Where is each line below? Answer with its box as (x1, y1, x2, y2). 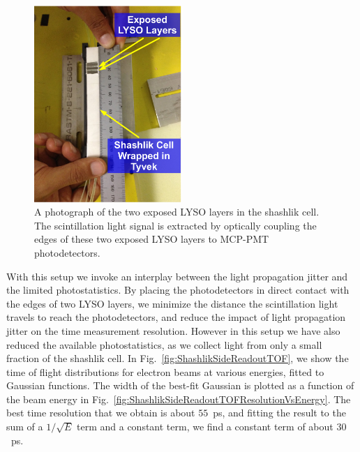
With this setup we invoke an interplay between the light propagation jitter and (6, 269, 348, 283)
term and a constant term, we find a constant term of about (77, 419, 333, 434)
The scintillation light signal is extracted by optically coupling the (34, 218, 317, 232)
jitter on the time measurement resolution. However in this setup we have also (6, 323, 340, 338)
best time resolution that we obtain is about (6, 405, 195, 420)
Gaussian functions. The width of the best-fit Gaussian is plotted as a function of (6, 378, 354, 393)
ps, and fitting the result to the (213, 405, 346, 420)
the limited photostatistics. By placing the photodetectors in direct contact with (6, 282, 350, 297)
